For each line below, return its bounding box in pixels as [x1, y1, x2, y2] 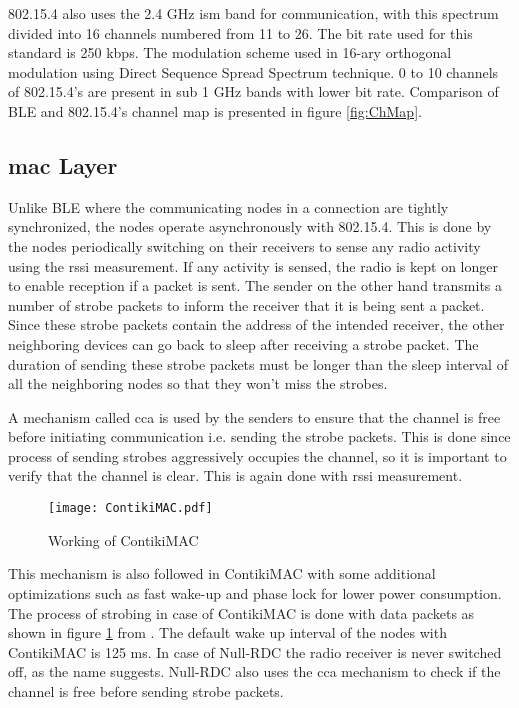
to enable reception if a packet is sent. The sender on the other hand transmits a [8, 275, 503, 296]
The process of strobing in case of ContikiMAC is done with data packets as [8, 602, 475, 623]
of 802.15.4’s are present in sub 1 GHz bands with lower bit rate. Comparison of [8, 81, 499, 102]
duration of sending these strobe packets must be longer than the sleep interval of [8, 353, 508, 374]
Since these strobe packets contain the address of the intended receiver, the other [8, 314, 505, 335]
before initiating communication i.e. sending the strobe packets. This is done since [8, 426, 511, 447]
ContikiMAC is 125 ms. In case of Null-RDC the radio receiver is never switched [8, 641, 502, 662]
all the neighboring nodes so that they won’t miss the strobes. [8, 373, 388, 394]
